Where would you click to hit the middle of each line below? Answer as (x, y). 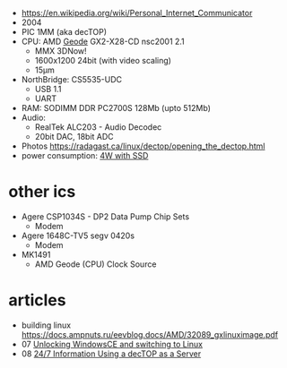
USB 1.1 (48, 89)
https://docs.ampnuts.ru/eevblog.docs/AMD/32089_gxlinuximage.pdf (150, 334)
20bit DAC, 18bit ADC (74, 137)
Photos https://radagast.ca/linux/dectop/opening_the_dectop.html (143, 146)
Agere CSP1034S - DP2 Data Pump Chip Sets (105, 216)
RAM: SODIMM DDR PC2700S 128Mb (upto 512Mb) (116, 108)
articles (37, 300)
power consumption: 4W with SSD (85, 155)
